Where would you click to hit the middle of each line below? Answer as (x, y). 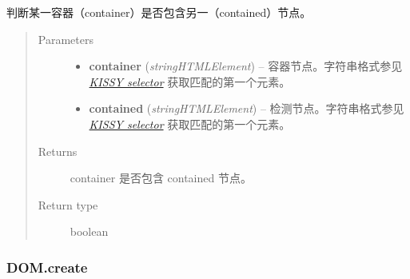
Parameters (66, 39)
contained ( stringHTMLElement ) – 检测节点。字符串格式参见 (247, 108)
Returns (58, 151)
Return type (68, 204)
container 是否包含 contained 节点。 (161, 178)
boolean (89, 231)
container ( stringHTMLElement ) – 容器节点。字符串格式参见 (246, 66)
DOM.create (47, 267)
